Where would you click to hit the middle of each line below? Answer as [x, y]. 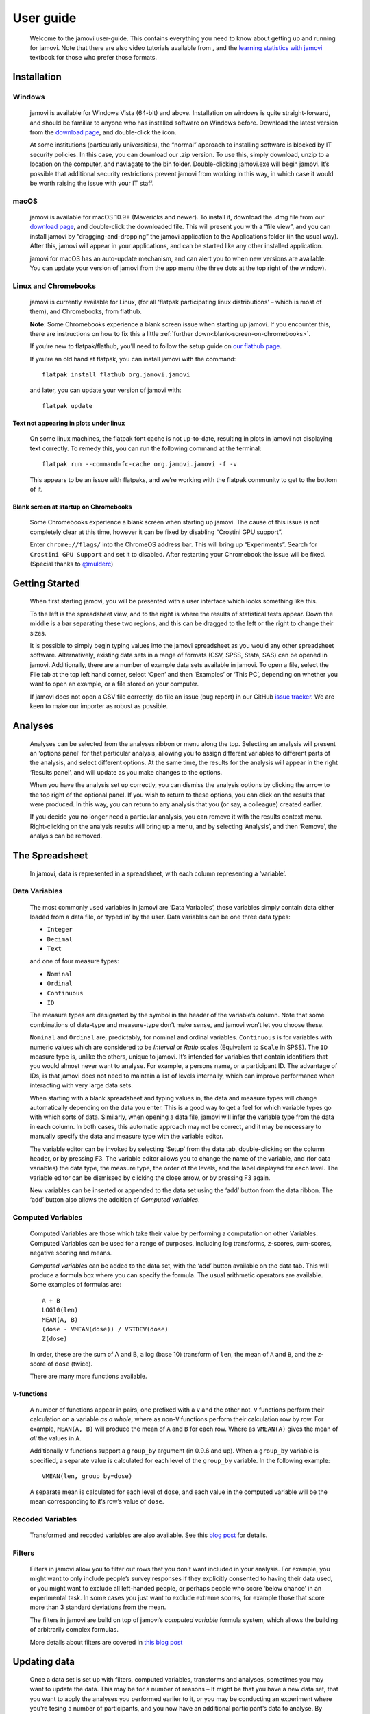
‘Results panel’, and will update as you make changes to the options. [126, 772]
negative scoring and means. [71, 1253]
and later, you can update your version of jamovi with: [106, 390]
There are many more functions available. [88, 1376]
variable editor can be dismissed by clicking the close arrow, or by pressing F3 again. [150, 1178]
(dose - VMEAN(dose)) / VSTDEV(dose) [106, 1329]
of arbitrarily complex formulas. [74, 1630]
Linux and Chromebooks [54, 286]
